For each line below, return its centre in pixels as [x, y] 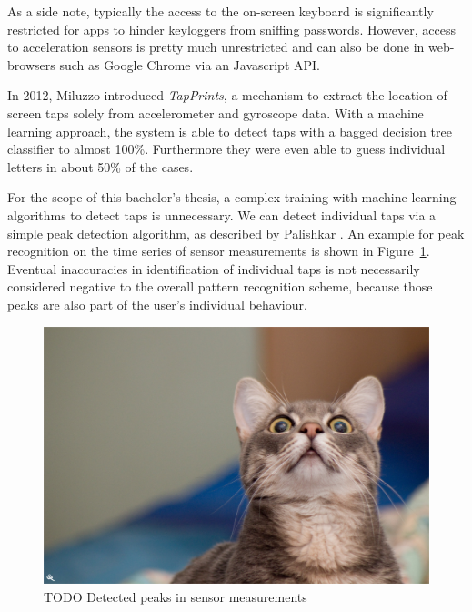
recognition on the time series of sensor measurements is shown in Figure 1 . [219, 251]
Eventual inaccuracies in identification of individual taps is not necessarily [214, 268]
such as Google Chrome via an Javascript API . [190, 64]
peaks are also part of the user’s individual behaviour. [157, 304]
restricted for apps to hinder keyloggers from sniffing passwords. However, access [231, 29]
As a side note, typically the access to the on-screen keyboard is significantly [221, 11]
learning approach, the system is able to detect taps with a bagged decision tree [230, 131]
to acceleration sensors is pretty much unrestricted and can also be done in [216, 47]
